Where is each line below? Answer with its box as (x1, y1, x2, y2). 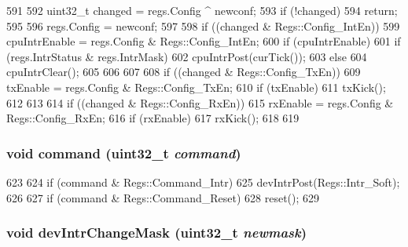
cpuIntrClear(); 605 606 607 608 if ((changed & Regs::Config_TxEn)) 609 (6, 64, 361, 80)
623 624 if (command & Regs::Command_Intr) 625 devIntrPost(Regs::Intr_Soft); (6, 173, 400, 190)
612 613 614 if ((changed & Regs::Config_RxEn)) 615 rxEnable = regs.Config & (6, 94, 394, 111)
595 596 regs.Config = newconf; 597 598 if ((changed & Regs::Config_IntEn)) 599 (6, 17, 400, 34)
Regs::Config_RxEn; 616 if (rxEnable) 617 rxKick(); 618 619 (6, 110, 300, 126)
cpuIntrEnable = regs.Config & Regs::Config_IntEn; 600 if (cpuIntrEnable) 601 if (6, 33, 401, 49)
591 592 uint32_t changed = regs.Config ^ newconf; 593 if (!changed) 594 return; (6, 2, 398, 18)
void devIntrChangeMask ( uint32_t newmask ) (6, 223, 307, 242)
